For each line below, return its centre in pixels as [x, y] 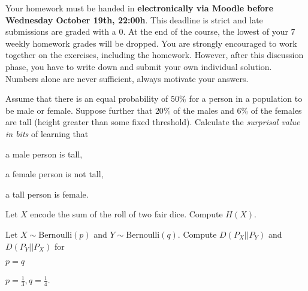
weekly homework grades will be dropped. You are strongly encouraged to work [151, 43]
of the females [276, 110]
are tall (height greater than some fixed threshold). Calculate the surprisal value [153, 122]
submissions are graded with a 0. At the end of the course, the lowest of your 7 [150, 31]
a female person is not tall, [55, 174]
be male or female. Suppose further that [79, 110]
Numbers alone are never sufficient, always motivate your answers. [127, 78]
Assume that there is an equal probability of [87, 98]
